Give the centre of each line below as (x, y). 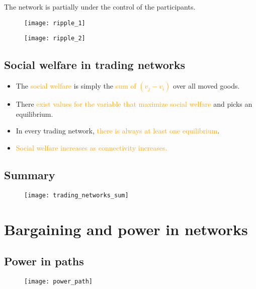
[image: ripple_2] (55, 39)
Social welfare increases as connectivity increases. (92, 147)
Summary (30, 174)
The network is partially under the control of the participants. (100, 7)
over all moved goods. (206, 86)
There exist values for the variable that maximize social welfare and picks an (134, 104)
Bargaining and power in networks (126, 229)
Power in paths (44, 261)
